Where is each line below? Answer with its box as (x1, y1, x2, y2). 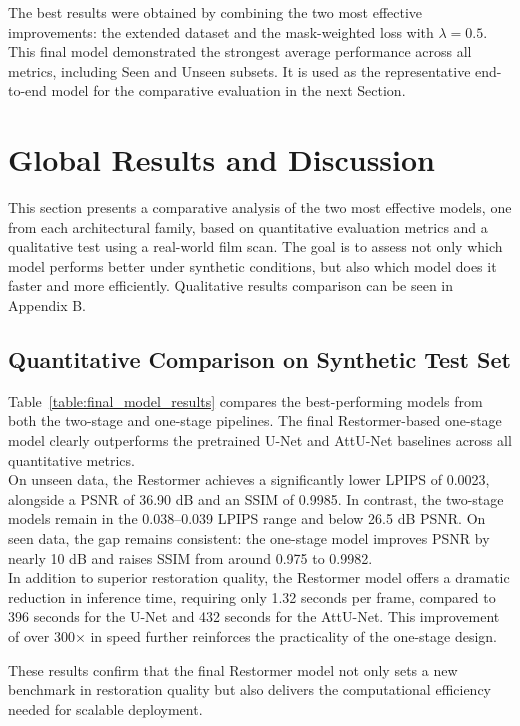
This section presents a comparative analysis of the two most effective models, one (8, 197, 512, 218)
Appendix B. (8, 295, 86, 316)
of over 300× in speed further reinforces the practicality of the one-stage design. (8, 625, 497, 646)
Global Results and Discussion (8, 139, 436, 180)
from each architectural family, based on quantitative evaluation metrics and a (8, 216, 488, 237)
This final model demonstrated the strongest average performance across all (8, 41, 472, 62)
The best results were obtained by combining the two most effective (8, 2, 423, 22)
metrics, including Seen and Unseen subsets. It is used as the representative (8, 60, 471, 81)
